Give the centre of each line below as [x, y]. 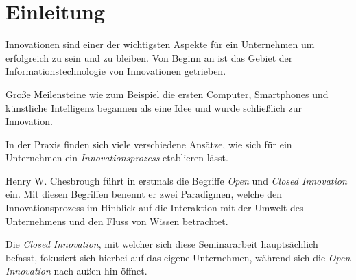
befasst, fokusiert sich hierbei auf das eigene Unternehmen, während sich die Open [178, 257]
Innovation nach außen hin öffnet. [76, 271]
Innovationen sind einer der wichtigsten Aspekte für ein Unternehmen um [160, 44]
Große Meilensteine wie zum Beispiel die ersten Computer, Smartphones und [167, 94]
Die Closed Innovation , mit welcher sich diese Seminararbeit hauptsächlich [162, 244]
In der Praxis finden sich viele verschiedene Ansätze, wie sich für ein [149, 144]
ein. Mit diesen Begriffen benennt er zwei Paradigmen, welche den [144, 194]
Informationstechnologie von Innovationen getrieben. [116, 71]
